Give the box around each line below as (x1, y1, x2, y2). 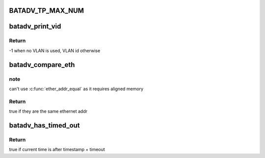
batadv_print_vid (9, 22, 61, 31)
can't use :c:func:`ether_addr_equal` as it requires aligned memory (9, 86, 143, 92)
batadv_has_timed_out (9, 121, 80, 129)
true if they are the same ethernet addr (9, 108, 88, 114)
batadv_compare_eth (9, 61, 75, 69)
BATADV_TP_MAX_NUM (9, 6, 84, 15)
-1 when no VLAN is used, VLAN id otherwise (9, 47, 101, 54)
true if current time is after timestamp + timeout (9, 147, 105, 153)
